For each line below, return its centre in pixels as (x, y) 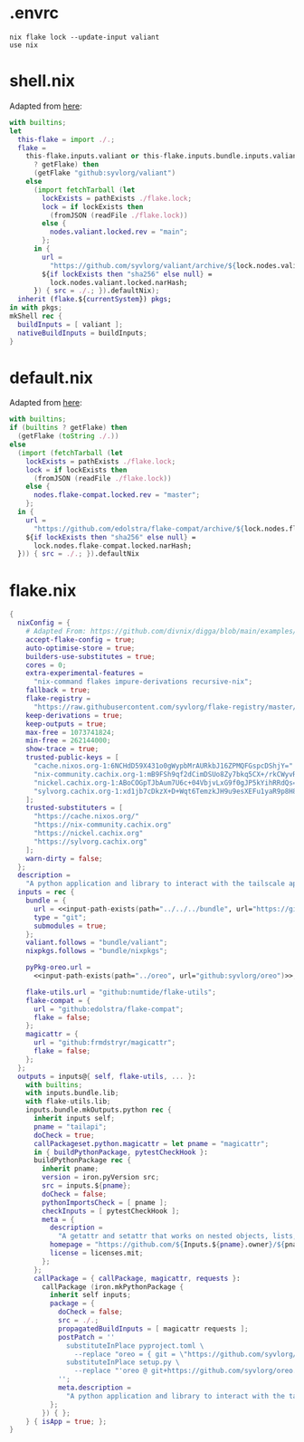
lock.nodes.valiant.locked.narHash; (119, 282)
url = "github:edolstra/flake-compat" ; (108, 1009)
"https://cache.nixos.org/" (86, 816)
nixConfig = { (44, 623)
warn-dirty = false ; (64, 858)
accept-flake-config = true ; (81, 640)
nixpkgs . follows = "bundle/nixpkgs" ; (97, 951)
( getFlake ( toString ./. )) (68, 436)
